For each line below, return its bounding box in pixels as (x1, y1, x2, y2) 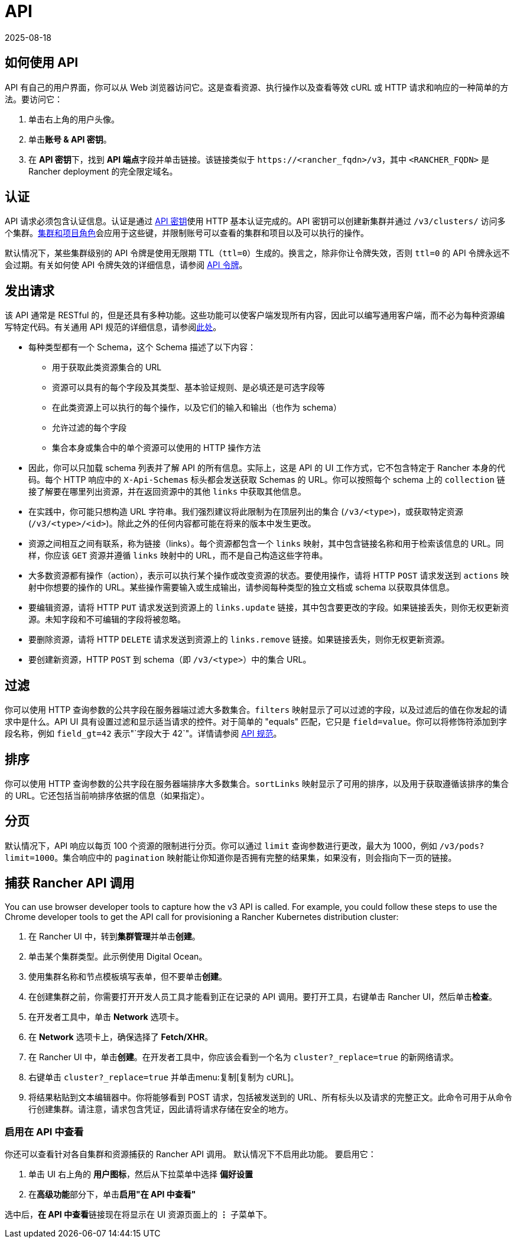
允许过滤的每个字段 (52, 422, 126, 433)
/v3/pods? (439, 841, 485, 851)
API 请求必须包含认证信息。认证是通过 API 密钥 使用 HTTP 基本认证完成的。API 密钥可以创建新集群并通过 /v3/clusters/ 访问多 (5, 216, 506, 227)
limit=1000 (5, 853, 55, 863)
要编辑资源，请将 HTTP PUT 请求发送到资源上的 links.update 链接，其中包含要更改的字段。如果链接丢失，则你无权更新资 (28, 602, 509, 613)
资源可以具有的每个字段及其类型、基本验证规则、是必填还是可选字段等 (52, 382, 325, 393)
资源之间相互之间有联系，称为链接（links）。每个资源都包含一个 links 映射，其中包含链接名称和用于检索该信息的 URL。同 (28, 538, 504, 549)
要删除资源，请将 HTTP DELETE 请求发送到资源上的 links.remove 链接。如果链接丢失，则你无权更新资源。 (28, 634, 450, 645)
